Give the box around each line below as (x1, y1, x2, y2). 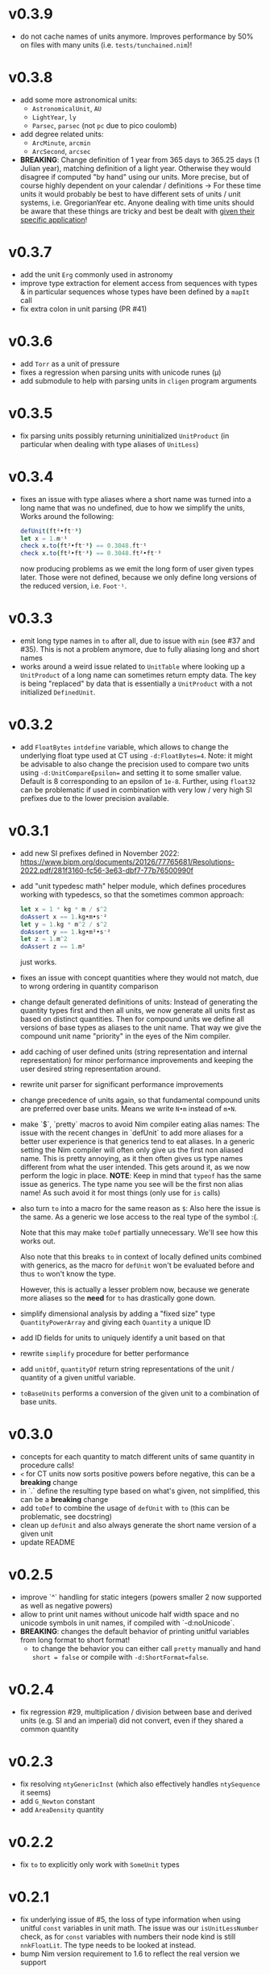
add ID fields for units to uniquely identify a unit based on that (19, 1333, 226, 1342)
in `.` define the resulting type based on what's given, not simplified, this (19, 1486, 260, 1496)
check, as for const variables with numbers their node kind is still (19, 1931, 236, 1941)
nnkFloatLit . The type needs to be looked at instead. (19, 1940, 197, 1950)
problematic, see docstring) (19, 1512, 113, 1521)
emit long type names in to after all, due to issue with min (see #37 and (19, 636, 255, 645)
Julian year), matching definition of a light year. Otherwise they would (19, 163, 251, 173)
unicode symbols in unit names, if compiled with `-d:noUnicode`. (19, 1618, 235, 1628)
